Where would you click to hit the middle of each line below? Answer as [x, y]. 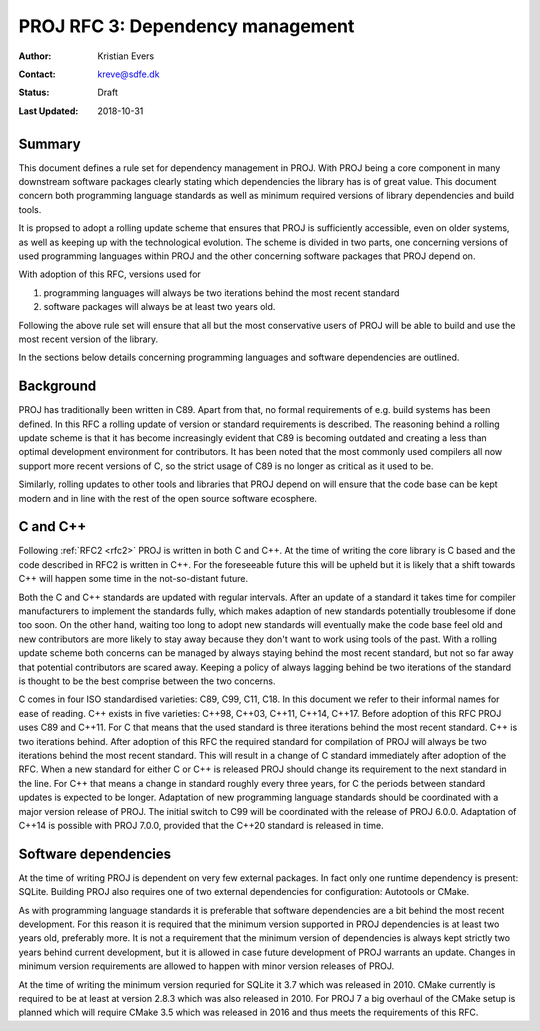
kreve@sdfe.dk [128, 74]
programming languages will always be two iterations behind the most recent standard [221, 292]
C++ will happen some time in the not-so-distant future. [133, 579]
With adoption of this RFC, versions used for [110, 274]
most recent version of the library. [88, 339]
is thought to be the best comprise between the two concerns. [147, 681]
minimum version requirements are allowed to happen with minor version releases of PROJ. [206, 966]
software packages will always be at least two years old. [159, 307]
